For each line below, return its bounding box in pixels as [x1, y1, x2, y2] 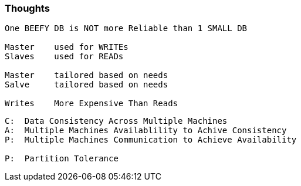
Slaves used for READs [5, 52, 124, 62]
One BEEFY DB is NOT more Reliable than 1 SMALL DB [5, 23, 248, 33]
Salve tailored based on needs [5, 80, 168, 90]
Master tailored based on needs [5, 70, 168, 80]
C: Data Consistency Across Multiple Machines [5, 116, 228, 126]
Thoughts [5, 2, 50, 14]
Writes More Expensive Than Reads [5, 99, 178, 109]
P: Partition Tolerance [5, 154, 119, 164]
